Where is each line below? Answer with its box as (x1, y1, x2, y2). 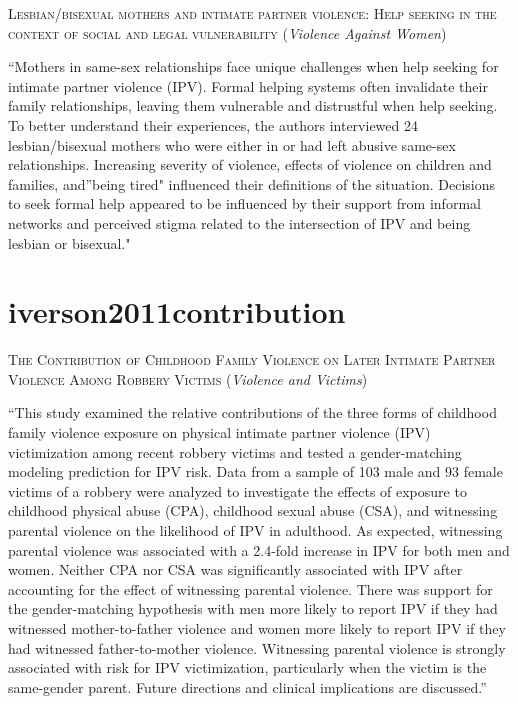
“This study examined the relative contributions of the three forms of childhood (8, 402, 497, 423)
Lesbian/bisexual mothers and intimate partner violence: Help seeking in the (8, 3, 497, 23)
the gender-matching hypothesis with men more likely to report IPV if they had (8, 598, 498, 619)
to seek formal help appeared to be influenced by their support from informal (8, 193, 481, 214)
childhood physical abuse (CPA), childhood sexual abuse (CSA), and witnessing (8, 500, 498, 521)
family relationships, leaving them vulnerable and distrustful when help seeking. (8, 95, 498, 116)
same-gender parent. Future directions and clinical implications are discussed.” (8, 676, 487, 697)
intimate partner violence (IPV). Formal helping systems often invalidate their (8, 75, 488, 96)
